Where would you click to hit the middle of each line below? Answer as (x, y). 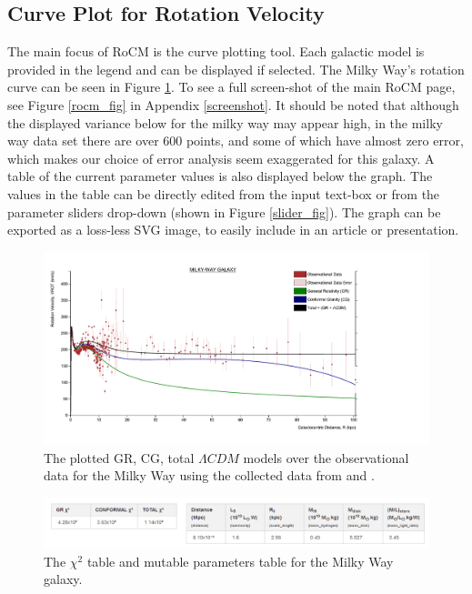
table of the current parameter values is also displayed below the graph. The (220, 176)
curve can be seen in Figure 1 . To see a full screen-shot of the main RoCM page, (231, 87)
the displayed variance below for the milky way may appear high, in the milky (225, 122)
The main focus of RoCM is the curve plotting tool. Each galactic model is (216, 51)
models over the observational (326, 457)
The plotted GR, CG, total (119, 457)
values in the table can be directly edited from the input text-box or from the (224, 193)
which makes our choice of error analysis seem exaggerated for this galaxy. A (221, 158)
